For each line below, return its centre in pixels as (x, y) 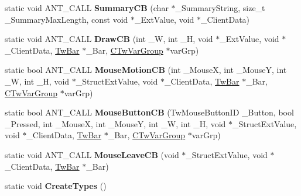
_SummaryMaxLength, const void (66, 19)
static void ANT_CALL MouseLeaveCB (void (92, 154)
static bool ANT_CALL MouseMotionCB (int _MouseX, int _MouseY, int (146, 70)
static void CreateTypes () (56, 186)
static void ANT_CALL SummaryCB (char (87, 8)
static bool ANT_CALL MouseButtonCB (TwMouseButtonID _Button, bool (149, 112)
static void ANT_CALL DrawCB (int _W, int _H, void (109, 39)
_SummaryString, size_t (220, 8)
